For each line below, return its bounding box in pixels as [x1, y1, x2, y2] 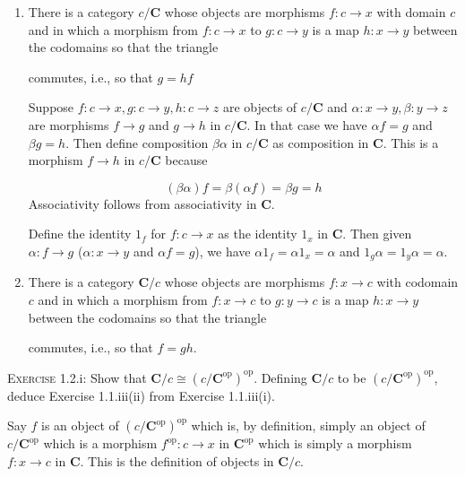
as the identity [218, 224, 297, 243]
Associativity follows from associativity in [28, 194, 257, 212]
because [165, 151, 208, 169]
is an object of [40, 416, 119, 435]
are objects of [222, 98, 297, 117]
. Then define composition [65, 133, 209, 152]
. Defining [254, 368, 307, 386]
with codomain [376, 273, 459, 291]
